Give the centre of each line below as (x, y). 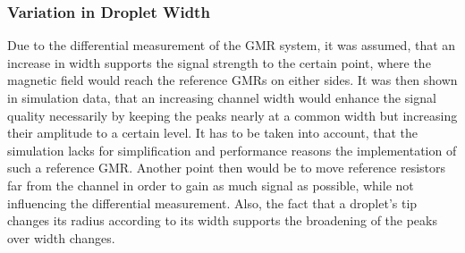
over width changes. (61, 237)
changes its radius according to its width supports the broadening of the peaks (222, 220)
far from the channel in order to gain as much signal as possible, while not (211, 185)
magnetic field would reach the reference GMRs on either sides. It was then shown (232, 80)
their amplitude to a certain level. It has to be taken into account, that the (213, 133)
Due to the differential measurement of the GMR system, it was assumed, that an (232, 45)
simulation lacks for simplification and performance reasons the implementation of (232, 150)
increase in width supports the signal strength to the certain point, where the (219, 62)
